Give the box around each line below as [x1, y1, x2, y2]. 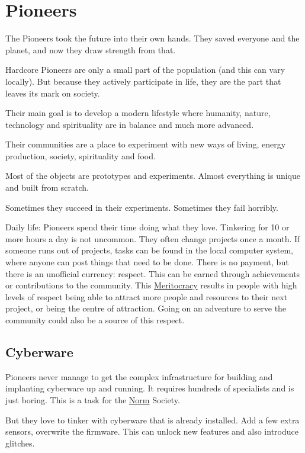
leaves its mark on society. [5, 86, 100, 99]
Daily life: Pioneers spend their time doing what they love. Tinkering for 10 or [5, 221, 290, 233]
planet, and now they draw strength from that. [5, 43, 176, 56]
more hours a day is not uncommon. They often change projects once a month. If [5, 232, 300, 245]
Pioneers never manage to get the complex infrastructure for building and [5, 370, 273, 383]
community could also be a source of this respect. [5, 314, 185, 326]
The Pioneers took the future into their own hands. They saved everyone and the [5, 32, 300, 44]
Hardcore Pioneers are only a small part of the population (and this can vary [5, 63, 285, 76]
